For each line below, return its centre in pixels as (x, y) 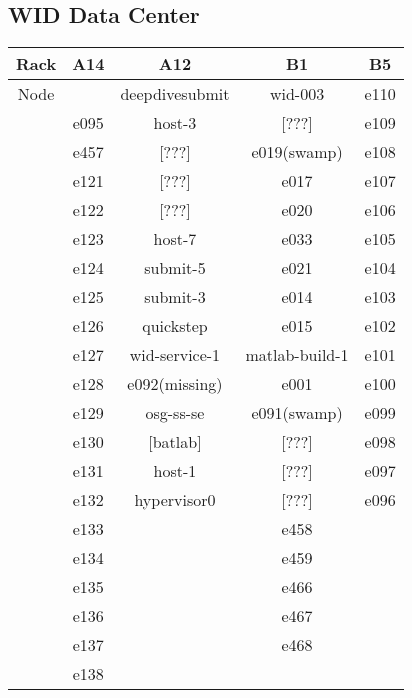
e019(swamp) (297, 152)
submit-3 (175, 297)
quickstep (175, 326)
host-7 (175, 239)
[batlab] (175, 442)
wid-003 (297, 94)
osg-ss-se (175, 413)
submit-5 (175, 268)
